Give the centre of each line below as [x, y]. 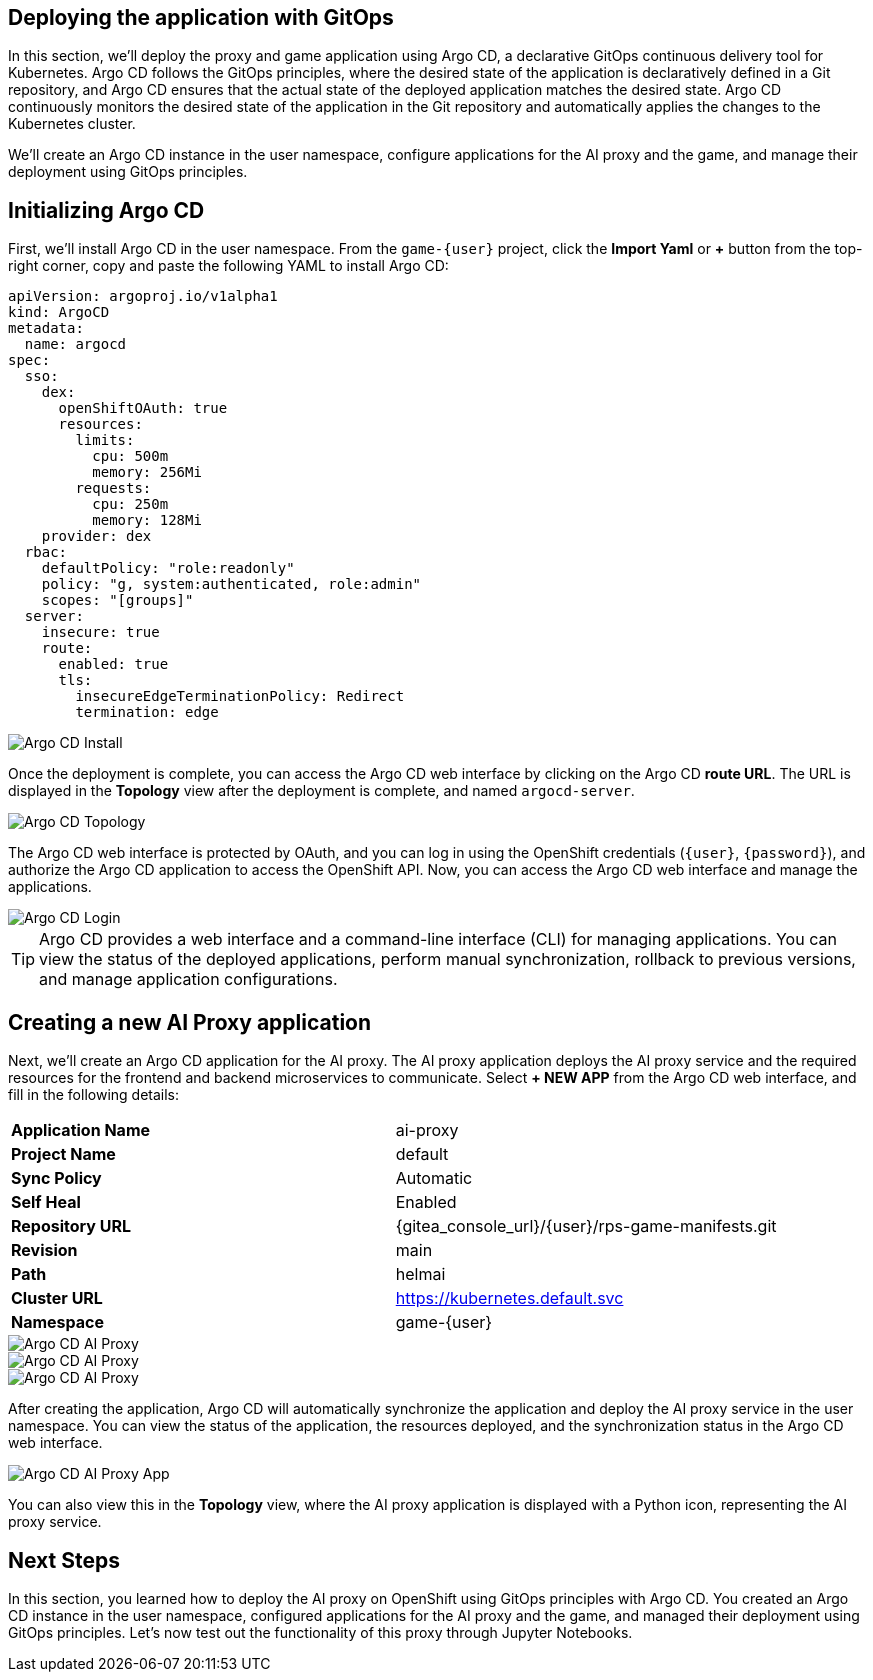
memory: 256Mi [147, 472]
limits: [105, 440]
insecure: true [100, 632]
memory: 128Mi [147, 520]
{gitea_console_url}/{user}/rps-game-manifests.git [586, 1226]
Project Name [63, 1154]
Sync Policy [56, 1178]
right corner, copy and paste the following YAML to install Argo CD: [228, 266]
